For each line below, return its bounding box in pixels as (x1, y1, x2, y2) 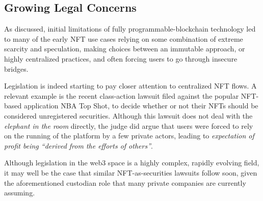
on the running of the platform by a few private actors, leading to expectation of (4, 130, 254, 141)
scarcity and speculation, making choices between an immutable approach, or (4, 43, 245, 54)
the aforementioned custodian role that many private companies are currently (4, 177, 246, 188)
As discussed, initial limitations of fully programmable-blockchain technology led (4, 23, 256, 34)
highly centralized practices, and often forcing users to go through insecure (4, 53, 238, 64)
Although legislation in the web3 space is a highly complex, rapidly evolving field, (4, 157, 259, 168)
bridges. (4, 63, 29, 74)
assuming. (4, 187, 35, 198)
